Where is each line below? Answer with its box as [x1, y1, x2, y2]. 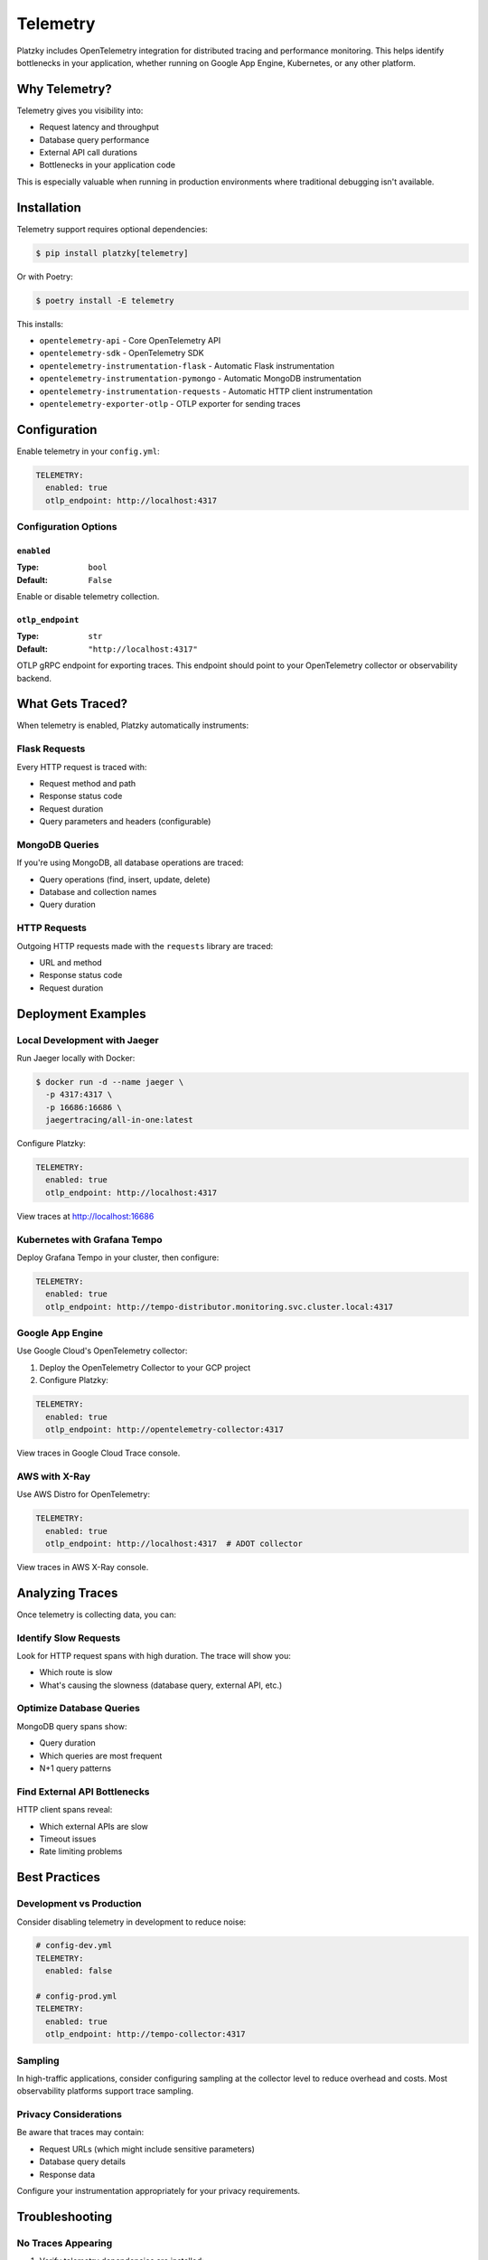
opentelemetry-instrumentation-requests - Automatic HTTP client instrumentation [39, 385, 373, 397]
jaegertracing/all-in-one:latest [45, 1115, 193, 1125]
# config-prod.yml [35, 1992, 117, 2001]
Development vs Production [16, 1897, 142, 1910]
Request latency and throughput [39, 122, 160, 133]
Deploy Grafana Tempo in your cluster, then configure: [16, 1252, 220, 1263]
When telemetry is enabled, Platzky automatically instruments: [16, 720, 249, 731]
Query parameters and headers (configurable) [39, 816, 211, 827]
